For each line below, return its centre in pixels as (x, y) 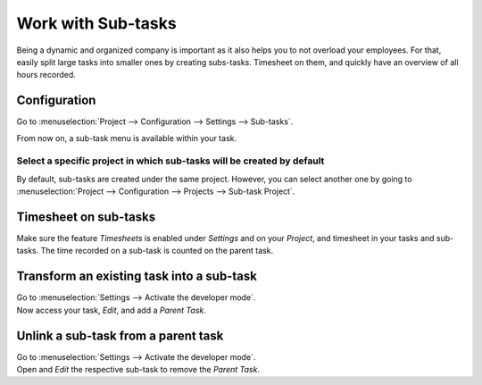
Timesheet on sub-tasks (86, 217)
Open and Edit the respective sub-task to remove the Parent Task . (138, 370)
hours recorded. (46, 75)
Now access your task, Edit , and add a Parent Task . (112, 310)
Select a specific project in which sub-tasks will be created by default (170, 161)
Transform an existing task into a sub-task (137, 276)
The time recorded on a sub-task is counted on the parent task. (157, 251)
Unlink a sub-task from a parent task (120, 335)
